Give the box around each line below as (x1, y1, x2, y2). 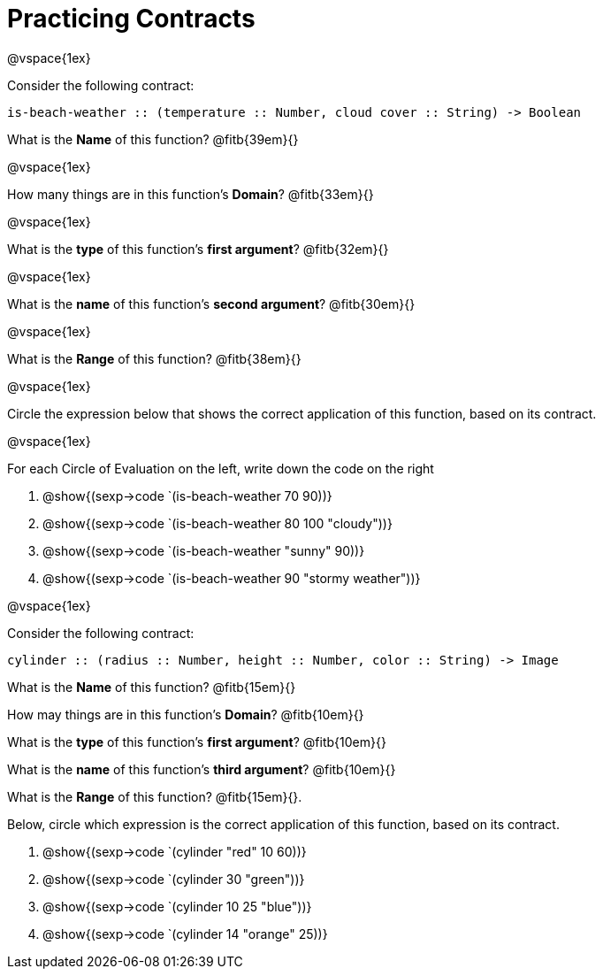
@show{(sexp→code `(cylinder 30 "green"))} (42, 871, 305, 887)
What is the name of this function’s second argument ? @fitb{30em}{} (7, 296, 416, 311)
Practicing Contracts (7, 4, 256, 34)
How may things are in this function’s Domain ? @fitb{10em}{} (7, 706, 364, 722)
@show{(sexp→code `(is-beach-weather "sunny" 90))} (42, 542, 365, 558)
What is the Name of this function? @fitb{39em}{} (7, 131, 299, 147)
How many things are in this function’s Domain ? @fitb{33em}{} (7, 186, 374, 202)
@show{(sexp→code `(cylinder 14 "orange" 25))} (42, 926, 328, 941)
